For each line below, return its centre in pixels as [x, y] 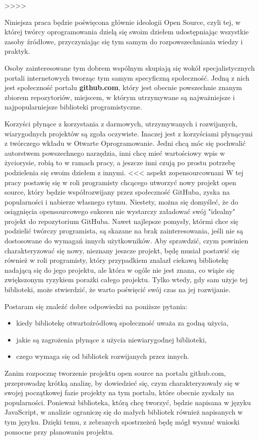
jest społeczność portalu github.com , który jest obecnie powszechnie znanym [123, 87]
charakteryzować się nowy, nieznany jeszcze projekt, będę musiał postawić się [122, 250]
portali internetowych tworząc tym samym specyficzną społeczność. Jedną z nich [127, 77]
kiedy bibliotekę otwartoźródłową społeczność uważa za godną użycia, [122, 323]
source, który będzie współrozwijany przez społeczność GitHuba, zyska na [117, 192]
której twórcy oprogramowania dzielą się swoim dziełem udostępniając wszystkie [127, 32]
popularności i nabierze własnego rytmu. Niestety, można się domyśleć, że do [121, 201]
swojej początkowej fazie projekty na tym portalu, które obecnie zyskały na [119, 392]
